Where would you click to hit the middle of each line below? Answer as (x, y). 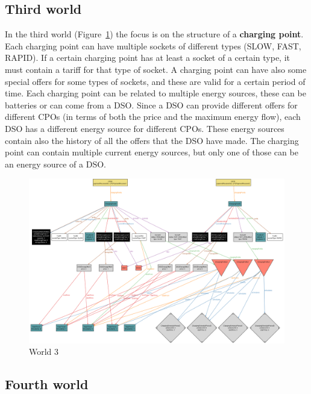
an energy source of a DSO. (55, 164)
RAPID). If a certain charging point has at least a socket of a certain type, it (148, 58)
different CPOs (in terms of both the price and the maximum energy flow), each (153, 117)
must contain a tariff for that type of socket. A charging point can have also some (156, 69)
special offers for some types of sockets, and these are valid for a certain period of (155, 81)
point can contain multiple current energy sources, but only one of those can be (152, 152)
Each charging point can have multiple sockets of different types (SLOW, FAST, (153, 45)
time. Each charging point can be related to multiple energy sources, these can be (155, 93)
